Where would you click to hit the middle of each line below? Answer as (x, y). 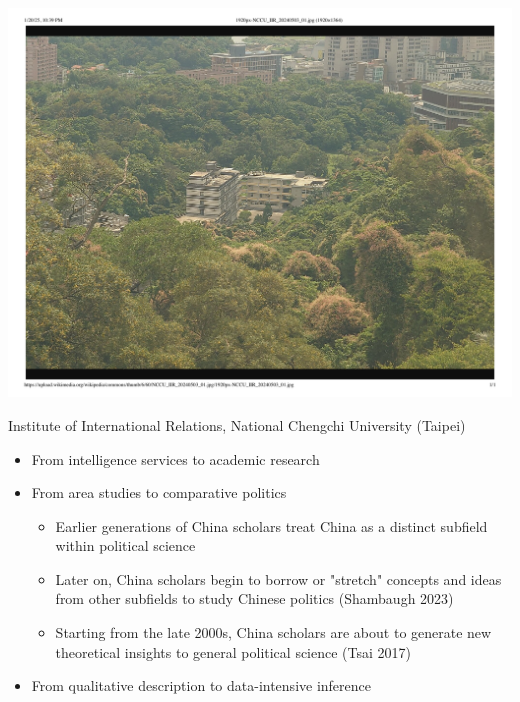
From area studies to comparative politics (159, 492)
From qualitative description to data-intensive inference (201, 685)
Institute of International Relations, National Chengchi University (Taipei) (237, 424)
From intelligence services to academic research (175, 458)
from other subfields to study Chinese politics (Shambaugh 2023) (254, 598)
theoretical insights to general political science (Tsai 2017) (233, 651)
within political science (125, 545)
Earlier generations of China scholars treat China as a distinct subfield (271, 525)
